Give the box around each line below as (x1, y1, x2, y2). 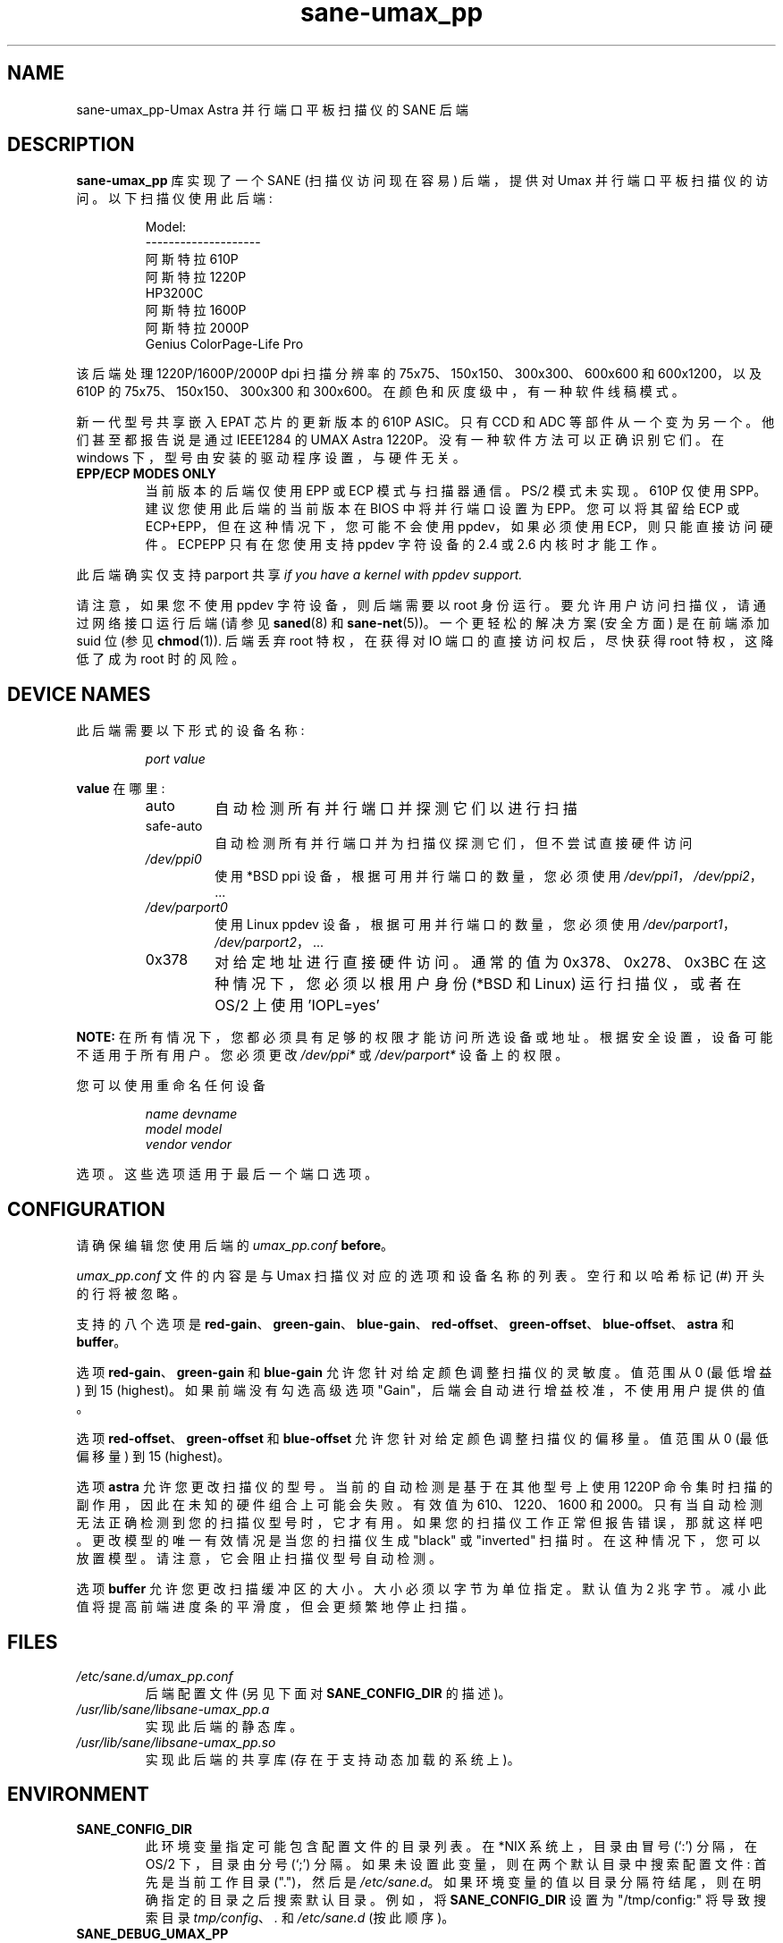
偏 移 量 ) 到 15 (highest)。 (76, 1449, 230, 1465)
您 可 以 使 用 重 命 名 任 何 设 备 (76, 1077, 265, 1094)
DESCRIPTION (7, 133, 135, 156)
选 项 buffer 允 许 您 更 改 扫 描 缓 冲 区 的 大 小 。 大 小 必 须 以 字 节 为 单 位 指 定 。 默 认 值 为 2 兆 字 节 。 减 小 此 (76, 1581, 767, 1597)
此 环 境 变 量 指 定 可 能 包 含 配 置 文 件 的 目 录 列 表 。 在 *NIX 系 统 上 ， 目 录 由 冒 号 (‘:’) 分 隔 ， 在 (145, 1837, 757, 1854)
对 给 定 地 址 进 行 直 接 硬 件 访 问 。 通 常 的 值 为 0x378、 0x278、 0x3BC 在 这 (215, 953, 767, 972)
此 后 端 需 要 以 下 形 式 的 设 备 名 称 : (76, 722, 305, 739)
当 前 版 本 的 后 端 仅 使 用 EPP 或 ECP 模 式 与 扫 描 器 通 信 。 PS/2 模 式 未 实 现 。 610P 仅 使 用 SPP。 (145, 483, 767, 499)
